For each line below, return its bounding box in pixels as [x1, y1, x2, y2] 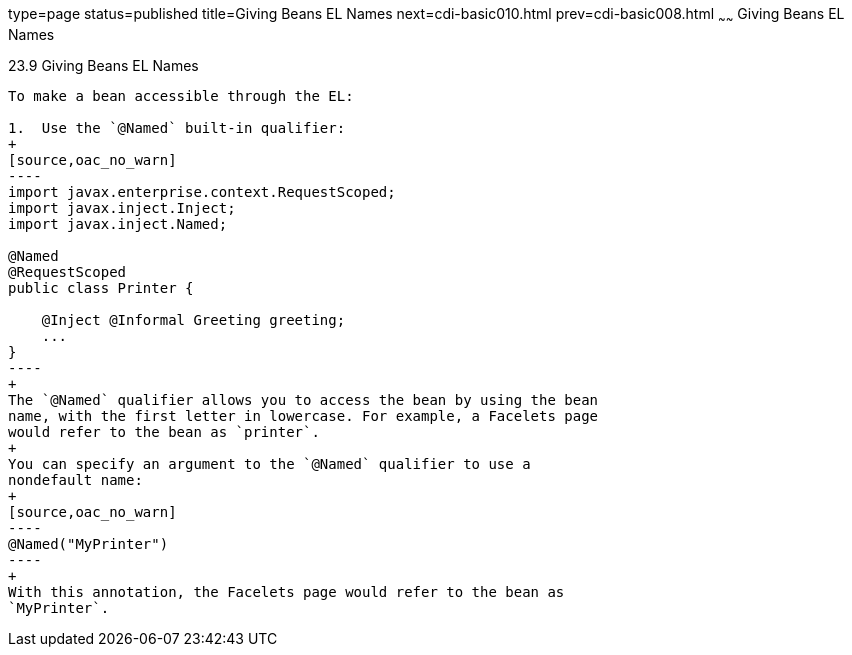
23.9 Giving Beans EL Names [8, 56, 199, 74]
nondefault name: [8, 471, 143, 488]
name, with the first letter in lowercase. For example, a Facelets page [8, 407, 599, 424]
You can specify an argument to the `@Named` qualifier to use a [8, 455, 531, 472]
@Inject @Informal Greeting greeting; [41, 311, 346, 328]
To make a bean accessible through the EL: [8, 87, 354, 104]
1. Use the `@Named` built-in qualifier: [8, 119, 346, 136]
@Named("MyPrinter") [8, 535, 169, 552]
